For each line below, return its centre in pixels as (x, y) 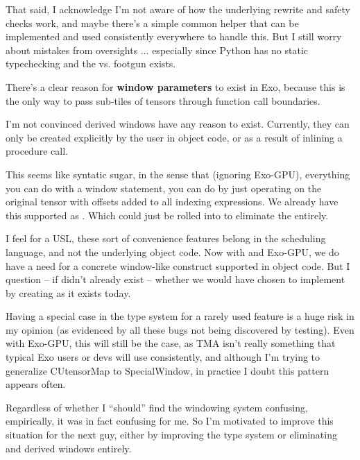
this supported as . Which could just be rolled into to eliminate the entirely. (167, 215)
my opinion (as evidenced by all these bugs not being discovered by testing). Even (180, 329)
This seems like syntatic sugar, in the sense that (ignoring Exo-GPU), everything (178, 174)
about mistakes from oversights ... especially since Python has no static (157, 50)
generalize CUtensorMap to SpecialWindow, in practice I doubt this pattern (168, 370)
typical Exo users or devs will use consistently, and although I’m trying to (163, 357)
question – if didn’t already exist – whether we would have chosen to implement (175, 279)
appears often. (36, 384)
